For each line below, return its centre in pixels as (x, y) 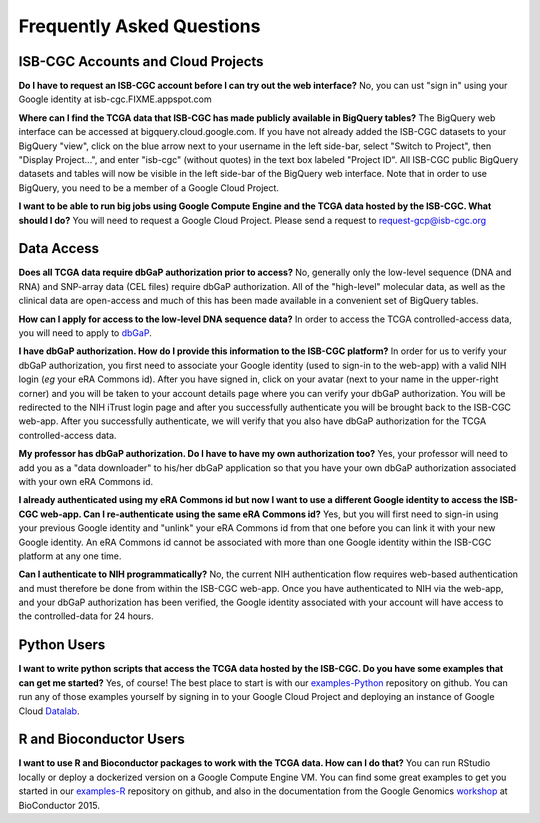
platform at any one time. (70, 556)
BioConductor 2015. (59, 805)
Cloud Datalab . (49, 711)
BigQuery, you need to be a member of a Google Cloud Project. (149, 187)
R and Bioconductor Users (101, 739)
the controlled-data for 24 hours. (86, 616)
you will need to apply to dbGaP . (85, 333)
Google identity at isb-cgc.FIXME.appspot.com (115, 99)
